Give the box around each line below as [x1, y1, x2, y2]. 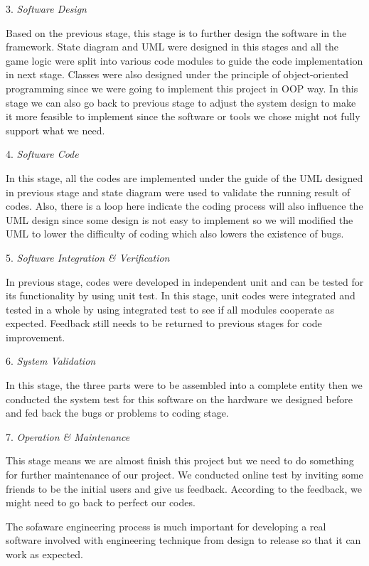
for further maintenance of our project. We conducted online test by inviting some [6, 467, 363, 482]
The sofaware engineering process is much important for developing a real [6, 518, 326, 533]
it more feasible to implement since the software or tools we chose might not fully [6, 109, 360, 124]
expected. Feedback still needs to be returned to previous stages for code [6, 316, 322, 331]
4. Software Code [6, 146, 79, 161]
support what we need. [6, 122, 105, 137]
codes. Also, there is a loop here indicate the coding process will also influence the [6, 198, 363, 213]
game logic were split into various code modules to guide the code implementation [6, 53, 363, 68]
